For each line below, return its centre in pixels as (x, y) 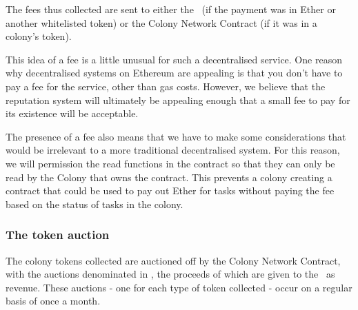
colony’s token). (39, 36)
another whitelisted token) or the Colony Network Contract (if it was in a (161, 22)
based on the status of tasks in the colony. (95, 204)
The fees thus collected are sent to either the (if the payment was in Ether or (171, 9)
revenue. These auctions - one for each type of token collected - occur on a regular (179, 287)
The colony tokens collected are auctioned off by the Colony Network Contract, (173, 260)
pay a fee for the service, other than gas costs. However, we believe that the (166, 86)
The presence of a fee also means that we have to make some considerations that (176, 136)
